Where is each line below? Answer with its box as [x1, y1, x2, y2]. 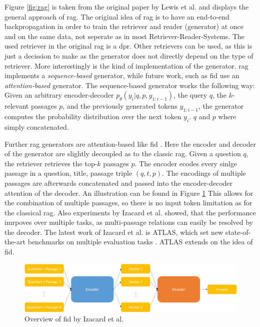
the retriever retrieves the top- [4, 158, 97, 168]
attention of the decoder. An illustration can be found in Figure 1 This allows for [4, 187, 253, 198]
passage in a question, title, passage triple [4, 168, 132, 178]
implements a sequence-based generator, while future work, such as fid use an [4, 70, 239, 81]
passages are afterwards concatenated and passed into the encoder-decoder [4, 177, 233, 188]
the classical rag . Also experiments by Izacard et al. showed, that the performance [4, 207, 256, 217]
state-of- [225, 226, 251, 237]
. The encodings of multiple [162, 168, 246, 178]
